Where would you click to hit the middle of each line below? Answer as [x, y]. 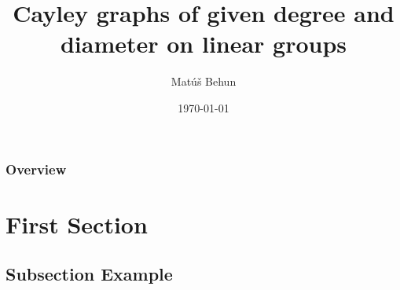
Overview [36, 169]
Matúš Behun [204, 81]
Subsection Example [89, 274]
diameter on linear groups [204, 44]
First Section [77, 224]
